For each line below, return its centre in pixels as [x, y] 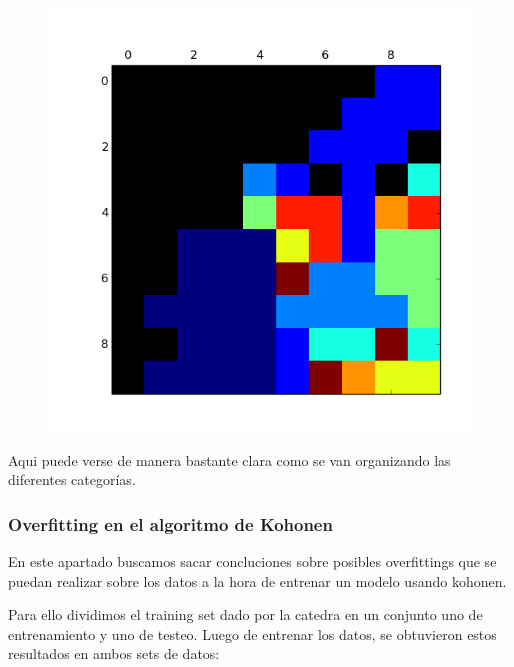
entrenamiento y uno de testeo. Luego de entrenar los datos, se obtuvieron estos [252, 633]
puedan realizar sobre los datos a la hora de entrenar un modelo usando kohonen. [257, 580]
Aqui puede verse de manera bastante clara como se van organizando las [229, 459]
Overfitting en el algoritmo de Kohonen [170, 523]
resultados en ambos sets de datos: [114, 653]
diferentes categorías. [72, 479]
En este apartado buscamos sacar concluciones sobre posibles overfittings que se [252, 561]
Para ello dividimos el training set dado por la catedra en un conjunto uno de [245, 614]
